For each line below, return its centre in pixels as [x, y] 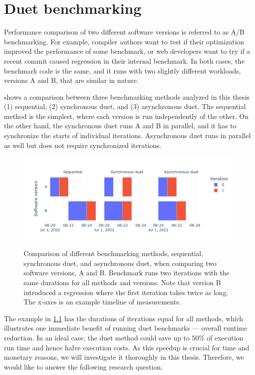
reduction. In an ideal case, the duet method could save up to [97, 337]
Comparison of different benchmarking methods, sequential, [113, 253]
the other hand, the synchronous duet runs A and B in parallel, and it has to [120, 126]
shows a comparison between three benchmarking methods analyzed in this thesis [127, 96]
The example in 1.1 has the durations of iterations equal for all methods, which [124, 318]
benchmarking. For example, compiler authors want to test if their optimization [124, 41]
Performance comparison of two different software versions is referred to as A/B [124, 32]
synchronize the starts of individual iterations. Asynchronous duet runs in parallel [127, 135]
